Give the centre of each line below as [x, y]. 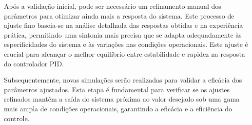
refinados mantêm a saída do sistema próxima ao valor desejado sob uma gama [122, 99]
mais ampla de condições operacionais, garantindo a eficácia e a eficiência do [118, 108]
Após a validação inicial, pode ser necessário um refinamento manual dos [113, 6]
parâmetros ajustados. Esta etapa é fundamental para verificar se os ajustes [117, 89]
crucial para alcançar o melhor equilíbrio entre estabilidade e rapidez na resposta [125, 53]
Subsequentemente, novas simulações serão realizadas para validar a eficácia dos [123, 80]
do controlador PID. [34, 63]
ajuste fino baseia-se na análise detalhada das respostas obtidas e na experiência [124, 25]
